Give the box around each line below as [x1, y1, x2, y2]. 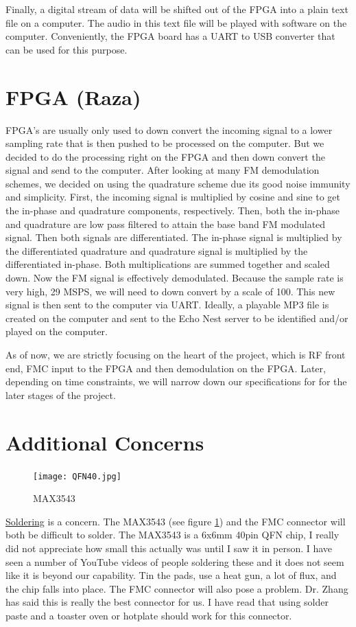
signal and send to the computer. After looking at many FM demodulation [5, 163, 320, 177]
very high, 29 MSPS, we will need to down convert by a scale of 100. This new [5, 284, 335, 298]
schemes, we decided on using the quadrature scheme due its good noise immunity [5, 176, 351, 190]
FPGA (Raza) [5, 82, 141, 111]
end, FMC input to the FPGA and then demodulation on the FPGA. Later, [5, 361, 326, 375]
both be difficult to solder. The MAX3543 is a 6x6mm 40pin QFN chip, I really [5, 527, 340, 542]
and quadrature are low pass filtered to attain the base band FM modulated [5, 216, 326, 231]
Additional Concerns [5, 428, 204, 456]
